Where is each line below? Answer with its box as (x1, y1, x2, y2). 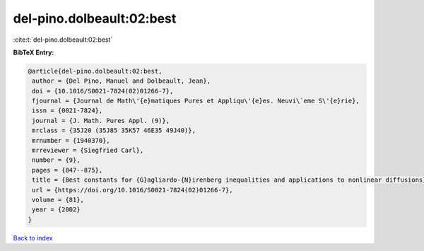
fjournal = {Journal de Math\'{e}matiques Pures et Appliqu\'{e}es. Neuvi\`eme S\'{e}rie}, (32, 97, 360, 105)
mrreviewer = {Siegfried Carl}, (32, 146, 144, 155)
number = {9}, (32, 156, 81, 164)
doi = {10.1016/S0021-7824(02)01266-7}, (32, 87, 174, 95)
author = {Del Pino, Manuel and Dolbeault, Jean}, (32, 77, 211, 85)
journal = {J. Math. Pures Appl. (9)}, (32, 117, 170, 124)
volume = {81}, (32, 196, 85, 204)
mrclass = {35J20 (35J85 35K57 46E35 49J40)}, (32, 127, 196, 134)
